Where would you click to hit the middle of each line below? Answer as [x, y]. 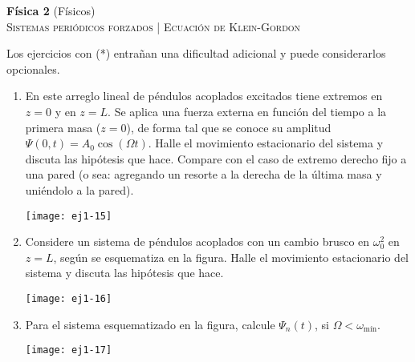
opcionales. [33, 68]
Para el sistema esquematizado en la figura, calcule [150, 324]
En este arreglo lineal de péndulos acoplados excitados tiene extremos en [204, 96]
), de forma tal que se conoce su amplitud [229, 127]
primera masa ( [63, 127]
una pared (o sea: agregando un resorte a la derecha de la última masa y [203, 174]
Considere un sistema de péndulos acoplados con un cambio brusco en [197, 241]
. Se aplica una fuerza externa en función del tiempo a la [247, 111]
